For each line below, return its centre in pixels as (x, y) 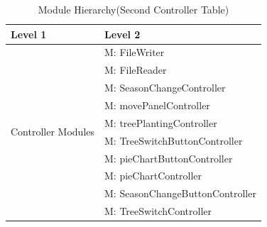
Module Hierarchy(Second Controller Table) (133, 9)
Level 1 (29, 34)
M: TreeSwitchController (158, 211)
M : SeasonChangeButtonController (180, 193)
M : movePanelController (157, 105)
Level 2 (122, 34)
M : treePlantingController (161, 122)
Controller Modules (53, 132)
